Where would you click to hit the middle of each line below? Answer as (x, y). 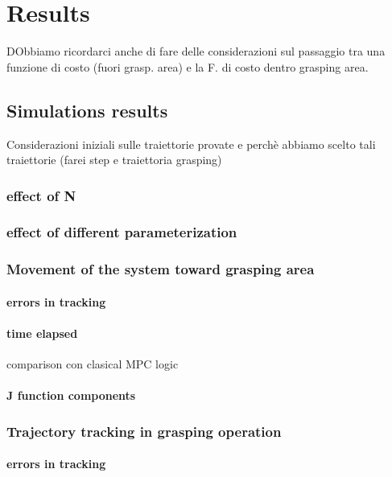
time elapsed (42, 333)
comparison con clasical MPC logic (93, 364)
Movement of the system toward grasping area (161, 269)
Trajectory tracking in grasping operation (144, 431)
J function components (71, 395)
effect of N (41, 195)
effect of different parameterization (122, 232)
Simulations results (87, 110)
